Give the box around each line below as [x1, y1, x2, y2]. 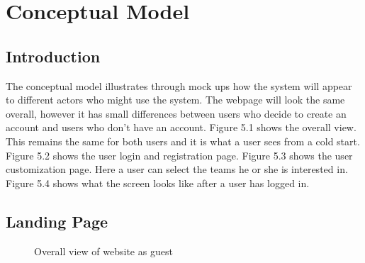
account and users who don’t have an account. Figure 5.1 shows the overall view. [6, 120, 356, 135]
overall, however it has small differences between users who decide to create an [6, 106, 347, 121]
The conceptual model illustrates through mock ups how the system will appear [6, 78, 352, 93]
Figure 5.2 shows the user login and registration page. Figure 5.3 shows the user [6, 147, 353, 162]
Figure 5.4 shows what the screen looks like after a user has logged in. [6, 175, 310, 190]
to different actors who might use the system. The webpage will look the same [6, 92, 345, 107]
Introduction [6, 45, 101, 67]
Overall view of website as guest [34, 243, 173, 258]
